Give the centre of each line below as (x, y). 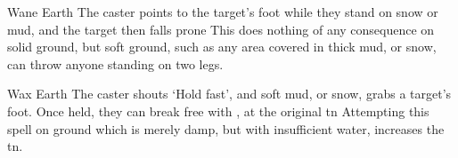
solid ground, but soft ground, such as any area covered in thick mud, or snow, (222, 47)
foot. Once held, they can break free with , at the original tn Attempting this (218, 111)
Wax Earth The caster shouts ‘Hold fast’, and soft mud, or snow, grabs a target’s (229, 94)
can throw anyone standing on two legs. (115, 63)
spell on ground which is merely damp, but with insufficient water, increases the (226, 128)
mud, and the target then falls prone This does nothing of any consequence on (221, 29)
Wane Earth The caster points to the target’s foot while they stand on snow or (223, 12)
